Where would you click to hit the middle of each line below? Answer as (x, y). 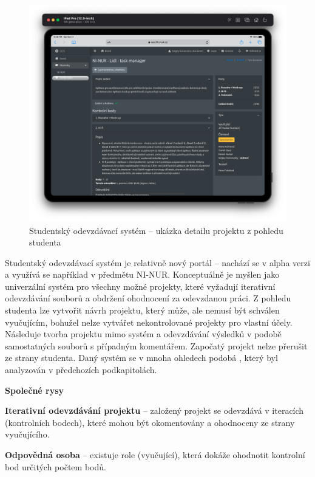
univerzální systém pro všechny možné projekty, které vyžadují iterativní (140, 286)
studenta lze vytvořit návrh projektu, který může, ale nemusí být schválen (142, 310)
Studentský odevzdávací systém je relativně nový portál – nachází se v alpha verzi (157, 262)
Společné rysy (35, 390)
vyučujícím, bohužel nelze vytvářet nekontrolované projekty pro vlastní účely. (149, 322)
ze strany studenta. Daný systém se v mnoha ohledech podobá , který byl (141, 358)
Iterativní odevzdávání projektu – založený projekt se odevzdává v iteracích (154, 410)
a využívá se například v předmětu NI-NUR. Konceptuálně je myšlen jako (142, 274)
